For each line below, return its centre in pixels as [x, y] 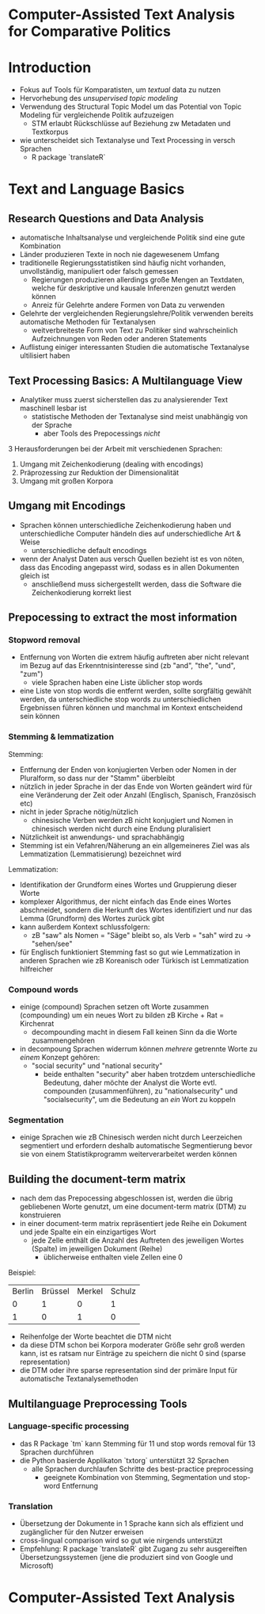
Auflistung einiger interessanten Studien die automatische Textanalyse [134, 348]
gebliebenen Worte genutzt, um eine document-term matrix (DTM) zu [133, 1207]
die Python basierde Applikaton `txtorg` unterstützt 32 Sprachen [124, 1460]
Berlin [23, 1291]
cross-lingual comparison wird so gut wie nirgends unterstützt [121, 1540]
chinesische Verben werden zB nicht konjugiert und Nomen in [132, 820]
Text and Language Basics [97, 189]
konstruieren [40, 1215]
